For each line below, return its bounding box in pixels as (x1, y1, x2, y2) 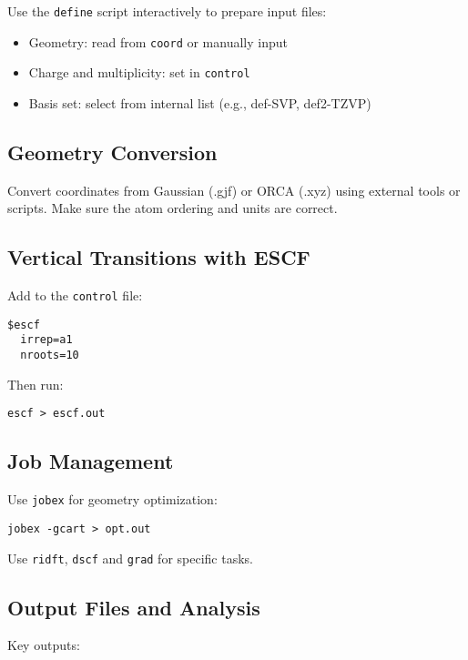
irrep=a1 (20, 333, 73, 347)
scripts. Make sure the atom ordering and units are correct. (7, 198, 338, 218)
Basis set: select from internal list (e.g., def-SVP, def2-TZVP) (28, 93, 371, 112)
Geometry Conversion (7, 137, 218, 166)
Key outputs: (7, 635, 80, 655)
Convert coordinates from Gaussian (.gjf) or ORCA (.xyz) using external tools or (7, 180, 461, 199)
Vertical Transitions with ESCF (7, 243, 310, 271)
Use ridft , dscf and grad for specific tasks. (7, 548, 253, 567)
